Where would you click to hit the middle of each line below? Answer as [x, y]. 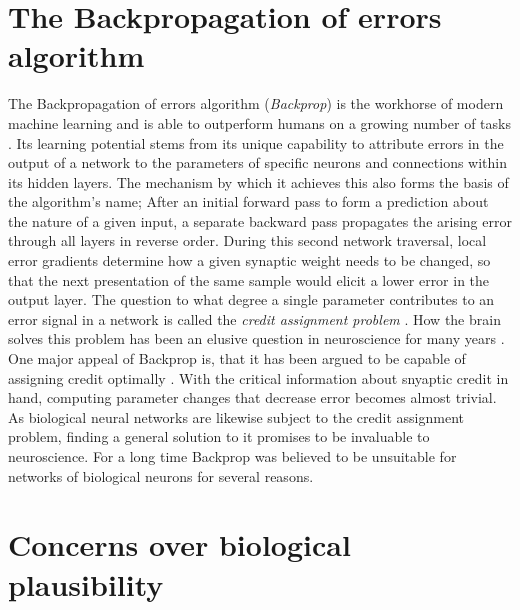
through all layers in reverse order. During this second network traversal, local [247, 240]
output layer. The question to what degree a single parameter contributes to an [251, 299]
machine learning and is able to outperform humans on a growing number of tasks [259, 122]
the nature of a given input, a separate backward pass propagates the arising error [260, 220]
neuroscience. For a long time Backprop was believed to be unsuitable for [232, 456]
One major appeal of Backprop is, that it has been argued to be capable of [237, 358]
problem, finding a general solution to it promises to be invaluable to [219, 436]
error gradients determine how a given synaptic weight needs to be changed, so [249, 260]
